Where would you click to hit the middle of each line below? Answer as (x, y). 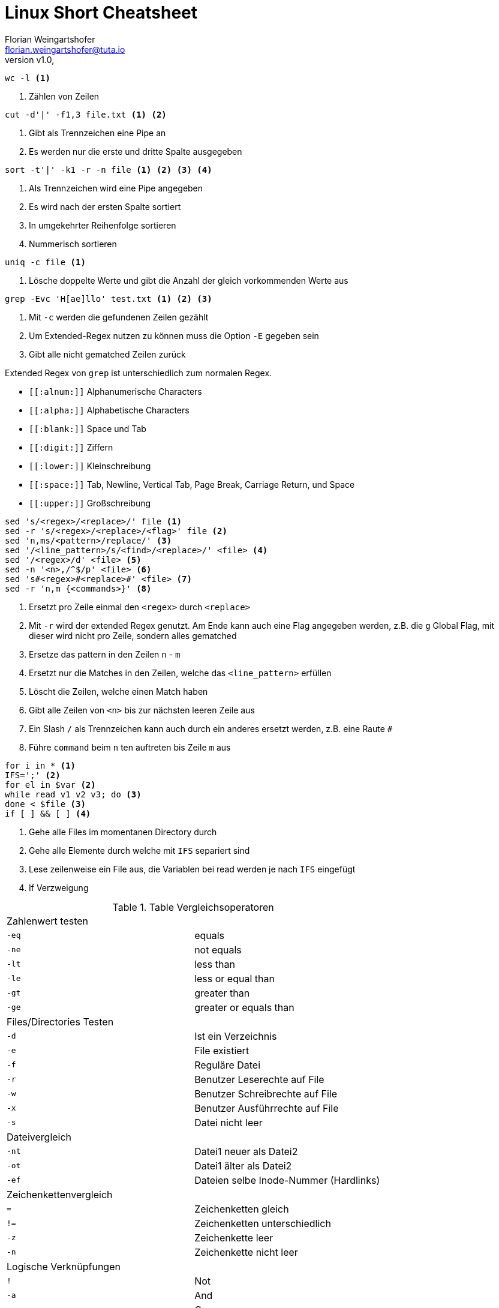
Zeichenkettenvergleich (60, 1194)
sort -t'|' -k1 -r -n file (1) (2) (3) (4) (109, 169)
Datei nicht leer (229, 1122)
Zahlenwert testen (48, 921)
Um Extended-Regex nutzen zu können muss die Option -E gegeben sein (174, 335)
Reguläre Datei (228, 1065)
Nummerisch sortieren (73, 244)
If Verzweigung (59, 887)
